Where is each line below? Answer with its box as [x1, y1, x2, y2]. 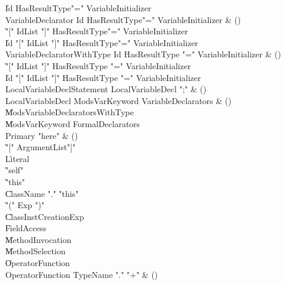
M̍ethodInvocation [5, 233, 72, 245]
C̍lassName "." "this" [5, 187, 79, 199]
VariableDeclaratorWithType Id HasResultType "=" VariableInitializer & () [5, 48, 281, 60]
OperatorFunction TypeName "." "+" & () [5, 268, 158, 280]
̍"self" [5, 164, 24, 176]
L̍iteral [5, 152, 30, 164]
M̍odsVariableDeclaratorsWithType [5, 106, 134, 118]
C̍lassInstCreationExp [5, 210, 84, 222]
